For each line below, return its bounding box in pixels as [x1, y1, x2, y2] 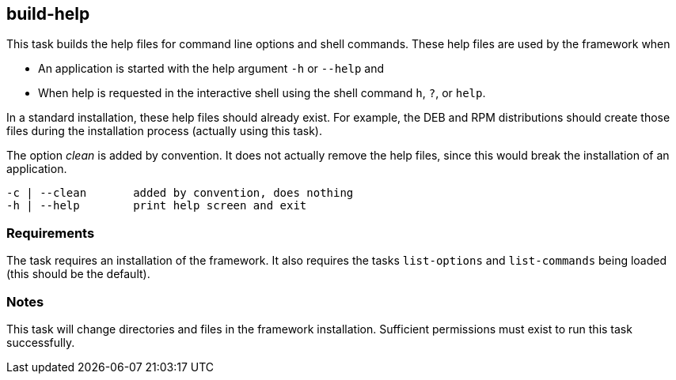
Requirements [6, 224, 95, 241]
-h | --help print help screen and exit [6, 199, 307, 213]
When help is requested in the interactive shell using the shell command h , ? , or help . [38, 86, 486, 100]
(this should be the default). [6, 267, 150, 281]
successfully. [6, 335, 75, 349]
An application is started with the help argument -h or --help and [38, 62, 385, 76]
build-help [6, 4, 90, 24]
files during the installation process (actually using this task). [6, 124, 323, 138]
